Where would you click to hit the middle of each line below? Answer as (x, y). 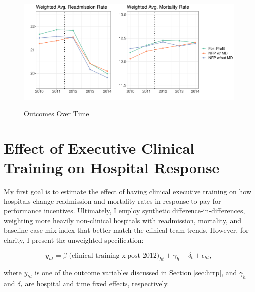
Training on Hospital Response (112, 167)
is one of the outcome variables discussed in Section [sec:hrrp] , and (136, 272)
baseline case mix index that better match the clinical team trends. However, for (126, 230)
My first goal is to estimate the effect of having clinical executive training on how (128, 191)
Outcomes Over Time (57, 114)
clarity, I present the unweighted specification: (74, 240)
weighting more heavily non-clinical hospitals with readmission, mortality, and (123, 220)
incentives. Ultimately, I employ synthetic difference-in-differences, (144, 211)
